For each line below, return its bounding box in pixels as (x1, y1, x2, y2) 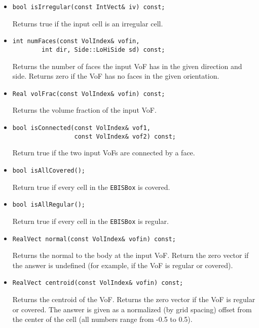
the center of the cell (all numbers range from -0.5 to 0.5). (12, 314, 193, 324)
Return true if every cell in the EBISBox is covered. (12, 181, 170, 192)
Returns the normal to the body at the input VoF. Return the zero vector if (12, 250, 249, 260)
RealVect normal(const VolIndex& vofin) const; (12, 235, 176, 243)
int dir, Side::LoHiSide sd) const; (42, 46, 165, 53)
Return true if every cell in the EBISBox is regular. (12, 215, 169, 226)
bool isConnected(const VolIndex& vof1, (12, 124, 151, 132)
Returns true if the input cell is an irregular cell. (12, 18, 163, 28)
